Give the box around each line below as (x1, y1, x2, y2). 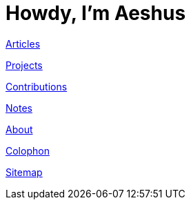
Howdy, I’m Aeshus (6, 1, 186, 25)
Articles (6, 37, 41, 50)
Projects (6, 59, 43, 71)
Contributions (6, 80, 68, 92)
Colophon (6, 144, 50, 157)
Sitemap (6, 166, 43, 178)
